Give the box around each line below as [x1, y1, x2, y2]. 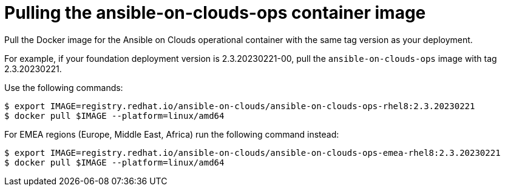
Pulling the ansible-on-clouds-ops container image [4, 2, 426, 23]
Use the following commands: [4, 82, 123, 93]
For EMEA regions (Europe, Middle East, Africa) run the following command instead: [4, 129, 339, 139]
